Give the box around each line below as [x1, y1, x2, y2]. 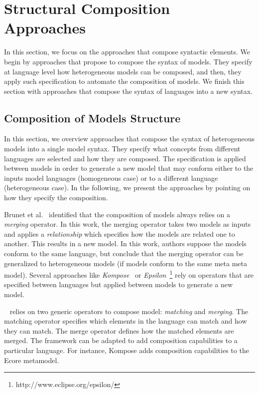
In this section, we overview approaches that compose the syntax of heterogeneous [4, 133, 255, 144]
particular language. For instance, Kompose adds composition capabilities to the [4, 345, 249, 356]
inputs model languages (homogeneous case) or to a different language [4, 172, 218, 183]
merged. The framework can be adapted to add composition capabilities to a [4, 335, 238, 346]
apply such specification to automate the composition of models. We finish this [4, 76, 245, 86]
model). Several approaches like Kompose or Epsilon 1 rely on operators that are [4, 268, 254, 280]
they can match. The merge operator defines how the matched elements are [4, 325, 234, 336]
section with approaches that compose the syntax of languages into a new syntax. [4, 85, 253, 96]
